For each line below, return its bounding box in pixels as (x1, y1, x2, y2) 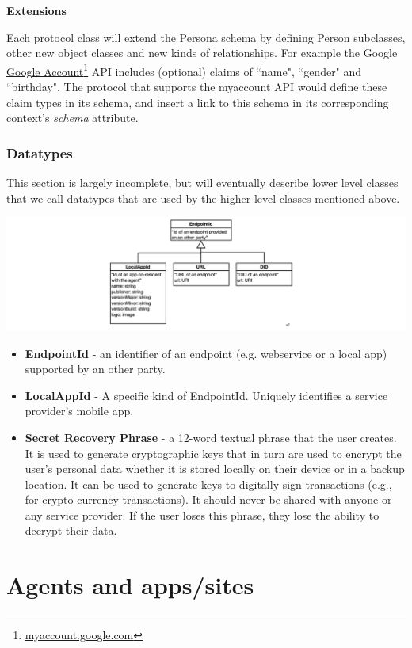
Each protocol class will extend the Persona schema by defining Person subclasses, (6, 29, 406, 45)
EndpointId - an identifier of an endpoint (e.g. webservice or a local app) (25, 345, 387, 361)
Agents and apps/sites (6, 569, 254, 601)
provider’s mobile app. (25, 402, 134, 419)
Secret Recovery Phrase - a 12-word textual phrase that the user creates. (25, 429, 397, 445)
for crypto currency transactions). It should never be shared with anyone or (25, 491, 392, 508)
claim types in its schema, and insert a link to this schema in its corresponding (6, 93, 389, 110)
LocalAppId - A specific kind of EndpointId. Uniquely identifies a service (25, 387, 388, 403)
